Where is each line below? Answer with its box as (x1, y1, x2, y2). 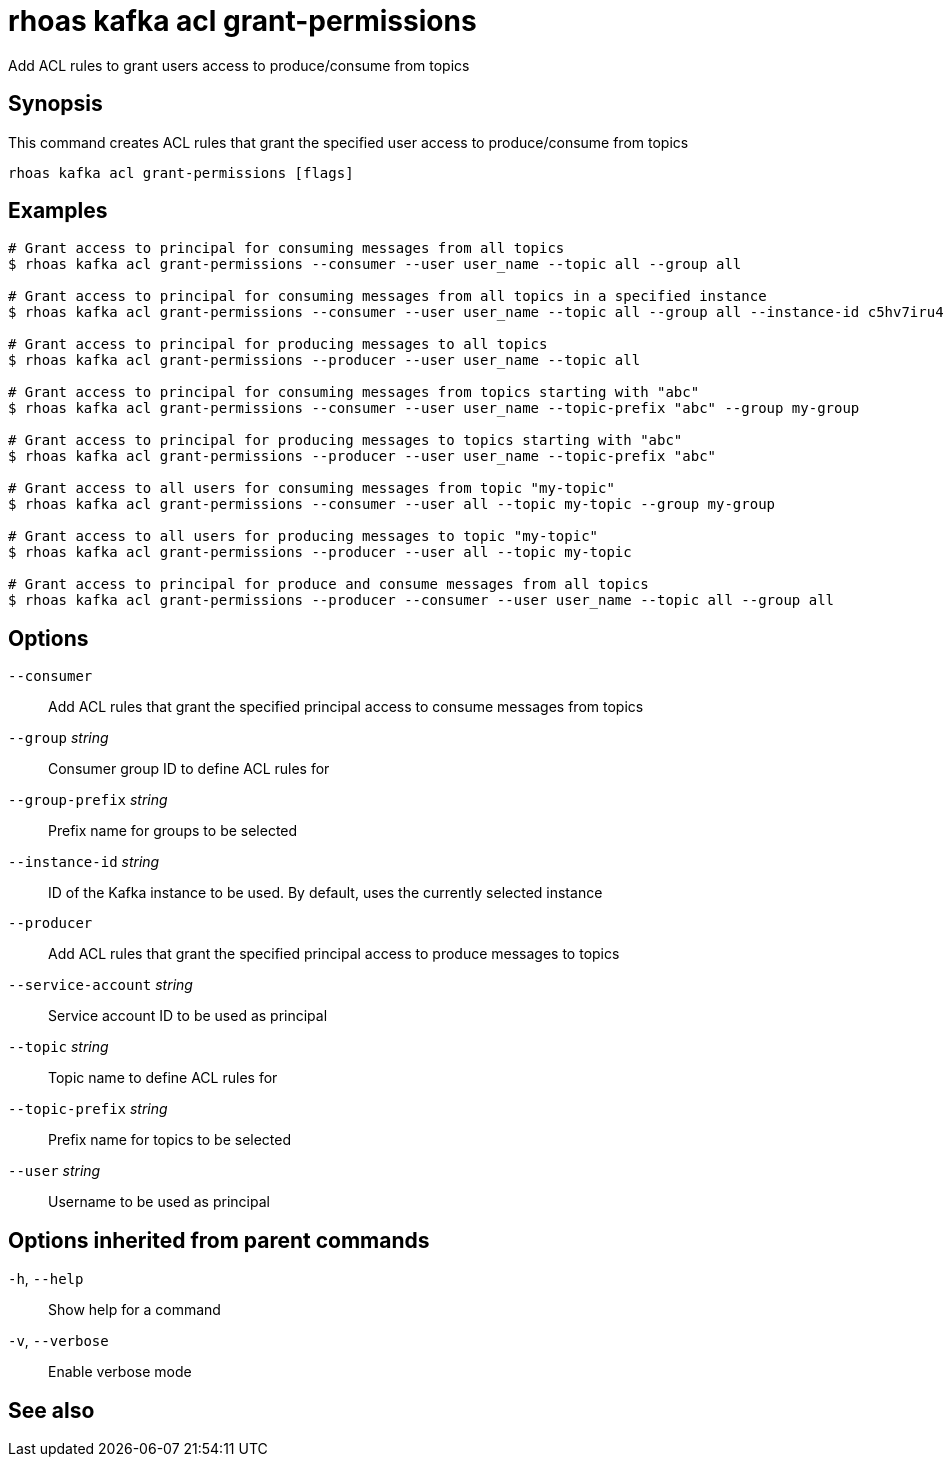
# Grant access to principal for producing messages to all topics (8, 336, 548, 353)
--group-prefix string (8, 791, 168, 809)
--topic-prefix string (8, 1100, 168, 1118)
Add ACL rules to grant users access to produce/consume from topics (8, 56, 470, 74)
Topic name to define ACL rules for (48, 1069, 278, 1087)
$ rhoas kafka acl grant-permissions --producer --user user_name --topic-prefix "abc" (8, 448, 717, 465)
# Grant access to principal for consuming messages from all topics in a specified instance (8, 288, 767, 305)
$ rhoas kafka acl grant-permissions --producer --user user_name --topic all (8, 352, 641, 369)
